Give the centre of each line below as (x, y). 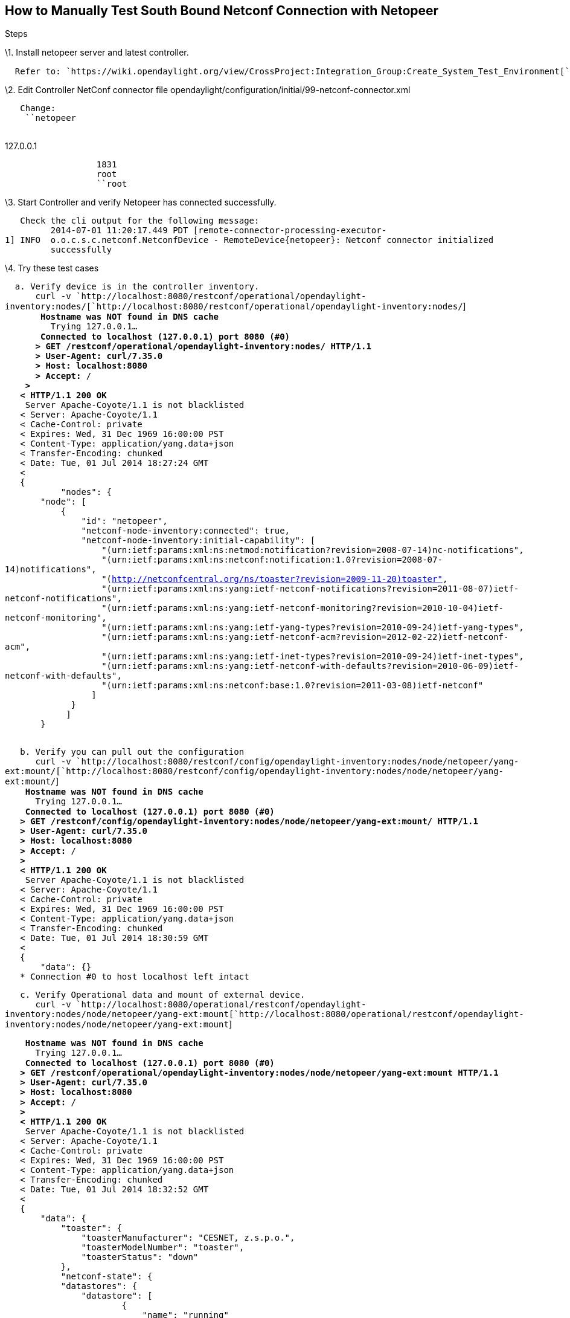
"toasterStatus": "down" (140, 1257)
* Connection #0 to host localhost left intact (135, 977)
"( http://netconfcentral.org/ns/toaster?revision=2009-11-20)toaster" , (275, 579)
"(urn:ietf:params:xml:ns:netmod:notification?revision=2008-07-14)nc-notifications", (313, 550)
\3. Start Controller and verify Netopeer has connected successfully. (141, 202)
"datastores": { (99, 1286)
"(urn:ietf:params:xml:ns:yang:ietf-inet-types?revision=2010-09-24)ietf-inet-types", (313, 657)
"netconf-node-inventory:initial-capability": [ (198, 541)
